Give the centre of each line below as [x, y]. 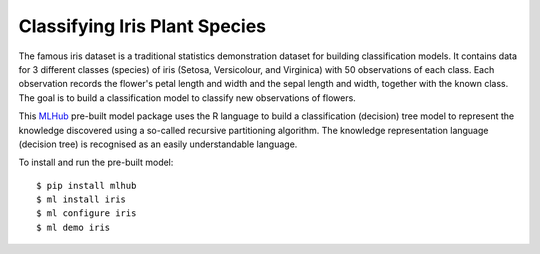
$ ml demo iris [73, 227]
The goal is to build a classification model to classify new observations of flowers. [187, 97]
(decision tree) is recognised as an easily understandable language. [158, 144]
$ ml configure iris [86, 213]
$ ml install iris [81, 199]
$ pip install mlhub [86, 185]
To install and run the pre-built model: [96, 162]
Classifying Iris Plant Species [142, 26]
